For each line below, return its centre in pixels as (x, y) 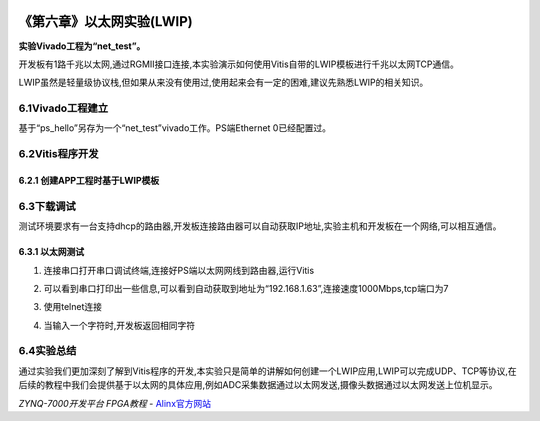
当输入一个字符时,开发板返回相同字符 (119, 325)
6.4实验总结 (47, 351)
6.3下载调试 (47, 206)
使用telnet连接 (73, 307)
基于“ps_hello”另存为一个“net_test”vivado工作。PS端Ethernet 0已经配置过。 (175, 128)
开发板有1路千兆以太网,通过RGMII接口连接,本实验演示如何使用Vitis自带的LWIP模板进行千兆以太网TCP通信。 (238, 64)
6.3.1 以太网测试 (51, 252)
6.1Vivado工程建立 (63, 108)
